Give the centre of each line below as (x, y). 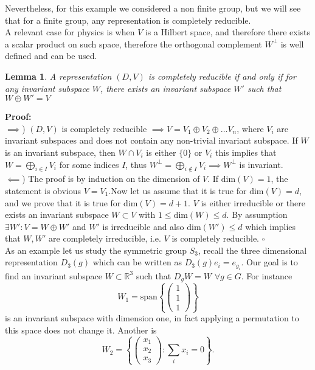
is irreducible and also (143, 226)
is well (292, 44)
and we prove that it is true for (63, 202)
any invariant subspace (47, 88)
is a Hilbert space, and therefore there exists (228, 32)
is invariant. (261, 164)
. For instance (267, 275)
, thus (136, 164)
